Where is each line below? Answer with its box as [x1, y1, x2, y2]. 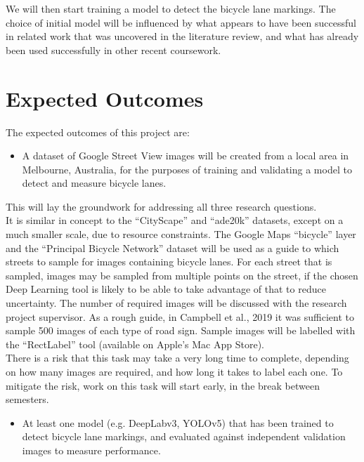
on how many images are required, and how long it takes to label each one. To [6, 364, 343, 378]
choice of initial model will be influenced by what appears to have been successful [6, 15, 356, 29]
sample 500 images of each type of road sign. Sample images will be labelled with [6, 323, 356, 338]
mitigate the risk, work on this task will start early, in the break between [6, 378, 320, 392]
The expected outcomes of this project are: [6, 124, 190, 139]
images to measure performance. [22, 442, 161, 457]
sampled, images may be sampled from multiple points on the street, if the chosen [6, 268, 358, 282]
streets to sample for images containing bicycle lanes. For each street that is [6, 254, 332, 269]
